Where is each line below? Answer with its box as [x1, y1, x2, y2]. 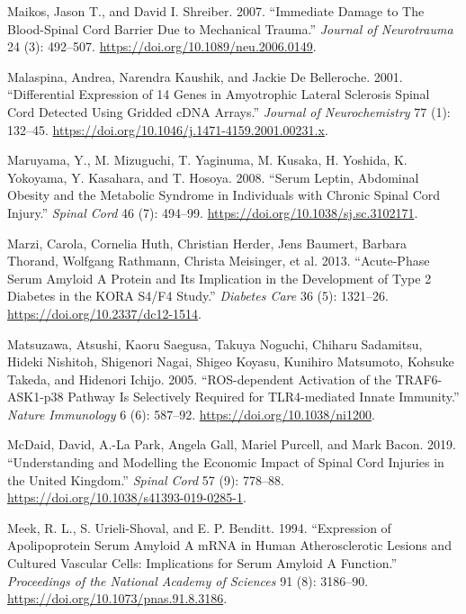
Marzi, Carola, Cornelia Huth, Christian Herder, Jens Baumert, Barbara [7, 233, 408, 252]
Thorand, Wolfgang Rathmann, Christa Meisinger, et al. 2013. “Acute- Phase [7, 251, 430, 270]
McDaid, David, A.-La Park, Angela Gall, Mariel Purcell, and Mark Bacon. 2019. [7, 435, 456, 454]
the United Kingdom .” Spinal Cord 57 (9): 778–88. [7, 470, 284, 489]
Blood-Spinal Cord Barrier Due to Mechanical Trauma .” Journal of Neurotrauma [7, 19, 453, 38]
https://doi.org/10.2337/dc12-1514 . [7, 303, 202, 322]
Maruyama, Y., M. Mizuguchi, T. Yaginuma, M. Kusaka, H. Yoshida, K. [7, 150, 408, 169]
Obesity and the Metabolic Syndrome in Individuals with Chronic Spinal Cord [7, 185, 441, 204]
